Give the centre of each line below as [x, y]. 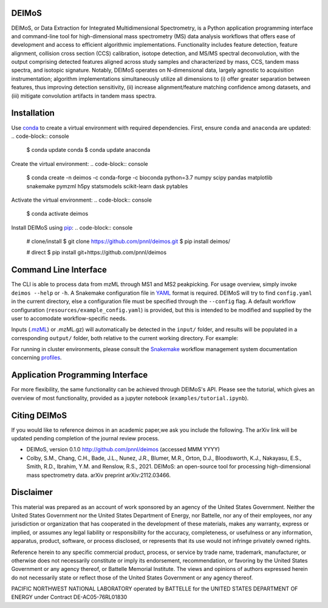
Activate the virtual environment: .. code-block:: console [81, 200]
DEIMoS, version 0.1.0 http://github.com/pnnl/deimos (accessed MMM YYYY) [123, 449]
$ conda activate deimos [57, 214]
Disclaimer [32, 492]
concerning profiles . [36, 358]
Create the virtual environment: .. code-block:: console [80, 163]
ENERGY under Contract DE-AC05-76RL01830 [69, 597]
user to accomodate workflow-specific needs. [69, 318]
